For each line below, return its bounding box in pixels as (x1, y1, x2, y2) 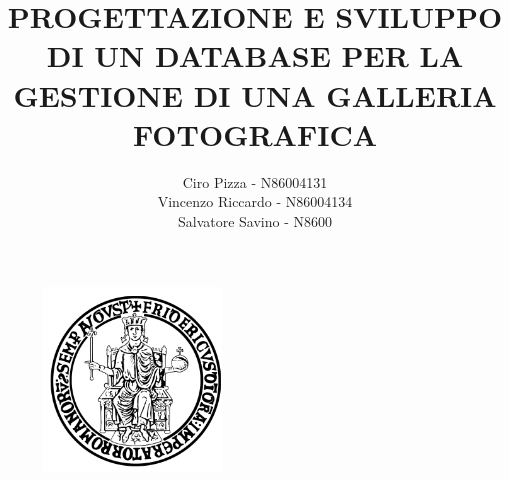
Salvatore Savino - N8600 (177, 210, 333, 231)
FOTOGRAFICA (132, 113, 378, 154)
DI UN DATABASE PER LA (46, 35, 464, 76)
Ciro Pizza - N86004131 (182, 171, 328, 192)
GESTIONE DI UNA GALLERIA (13, 74, 497, 115)
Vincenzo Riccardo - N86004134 (157, 191, 353, 212)
